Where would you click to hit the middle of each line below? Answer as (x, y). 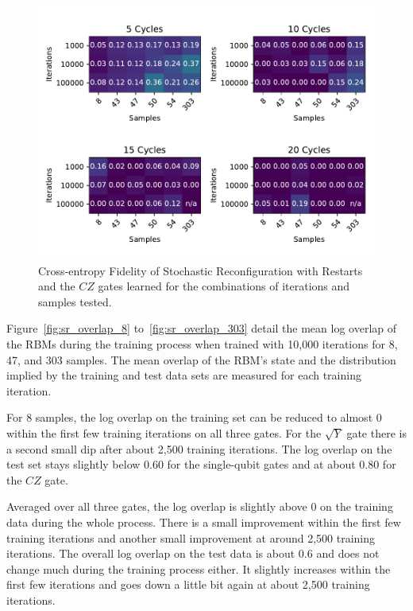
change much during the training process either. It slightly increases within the (199, 568)
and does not (348, 553)
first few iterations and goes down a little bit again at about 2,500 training (188, 584)
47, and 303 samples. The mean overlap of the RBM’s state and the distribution (201, 359)
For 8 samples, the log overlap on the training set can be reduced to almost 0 (194, 417)
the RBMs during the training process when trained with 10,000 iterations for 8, (202, 343)
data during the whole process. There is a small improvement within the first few (204, 521)
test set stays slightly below (73, 464)
